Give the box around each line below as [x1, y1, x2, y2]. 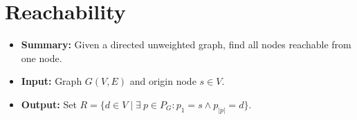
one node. [21, 50, 62, 65]
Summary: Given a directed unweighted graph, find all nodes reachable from [21, 37, 351, 52]
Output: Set [21, 97, 77, 111]
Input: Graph [21, 74, 82, 88]
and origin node [129, 74, 196, 88]
